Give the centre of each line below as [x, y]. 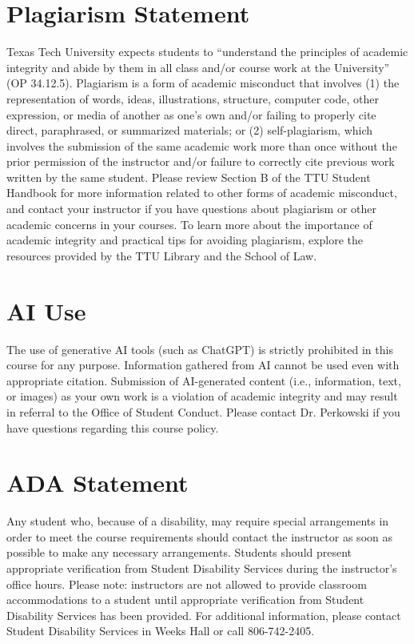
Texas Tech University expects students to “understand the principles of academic [207, 52]
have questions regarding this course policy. [113, 427]
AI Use [46, 310]
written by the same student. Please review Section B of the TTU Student [189, 177]
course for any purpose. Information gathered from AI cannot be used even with [203, 365]
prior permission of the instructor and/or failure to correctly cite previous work [201, 161]
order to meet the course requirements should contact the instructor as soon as [199, 536]
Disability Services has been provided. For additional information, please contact [204, 615]
